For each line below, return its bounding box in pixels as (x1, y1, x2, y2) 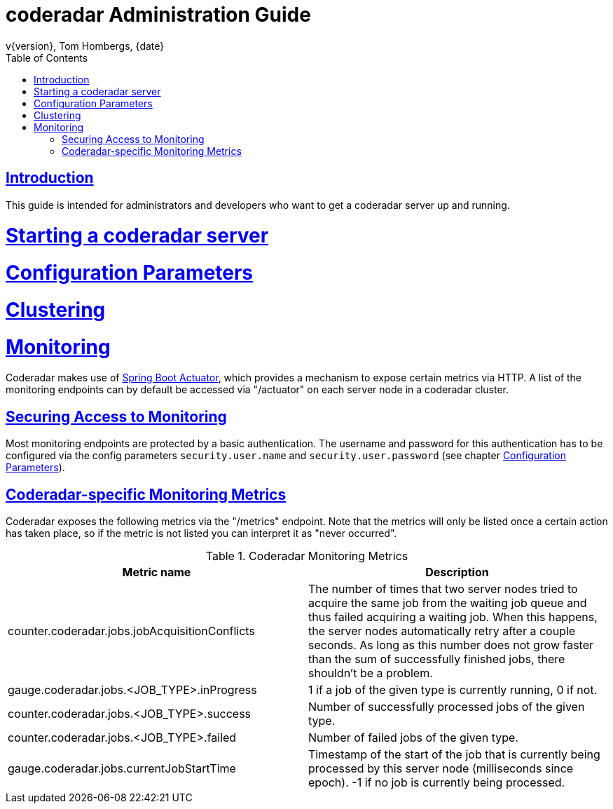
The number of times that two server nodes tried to (308, 582, 578, 597)
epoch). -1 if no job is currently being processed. (308, 775, 565, 790)
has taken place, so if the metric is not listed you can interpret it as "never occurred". (6, 527, 397, 540)
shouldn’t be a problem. (308, 666, 433, 681)
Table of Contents (6, 51, 88, 64)
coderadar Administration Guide (6, 3, 311, 27)
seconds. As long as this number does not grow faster (308, 638, 593, 653)
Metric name (122, 565, 191, 580)
